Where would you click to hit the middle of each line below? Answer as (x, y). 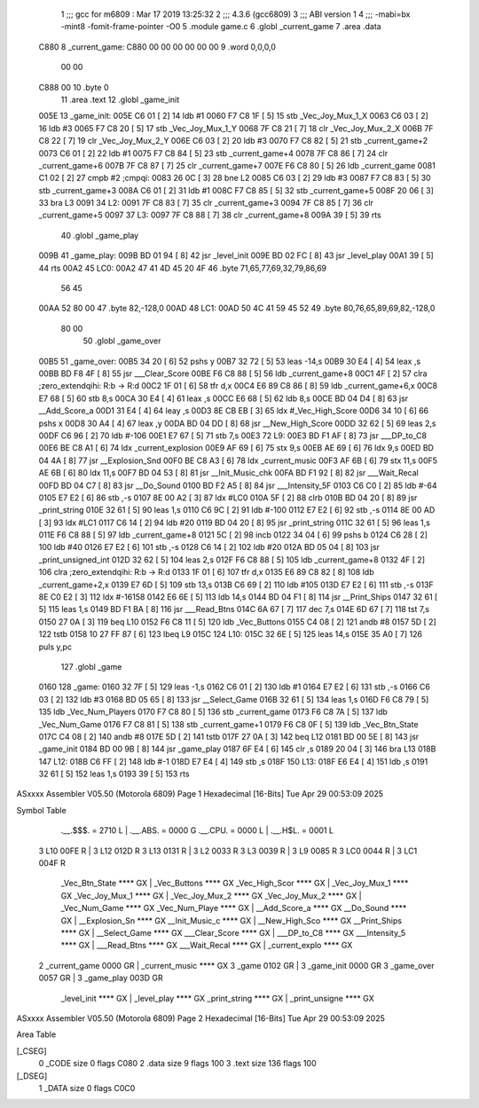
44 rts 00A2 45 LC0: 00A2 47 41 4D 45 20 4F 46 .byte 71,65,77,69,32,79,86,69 (183, 268)
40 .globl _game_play (100, 235)
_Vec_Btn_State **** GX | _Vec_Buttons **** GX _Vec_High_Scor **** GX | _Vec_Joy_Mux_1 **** (235, 884)
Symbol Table (41, 810)
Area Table (36, 1034)
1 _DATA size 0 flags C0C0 (87, 1088)
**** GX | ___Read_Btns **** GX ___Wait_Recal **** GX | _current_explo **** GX (207, 946)
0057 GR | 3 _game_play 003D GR (101, 978)
